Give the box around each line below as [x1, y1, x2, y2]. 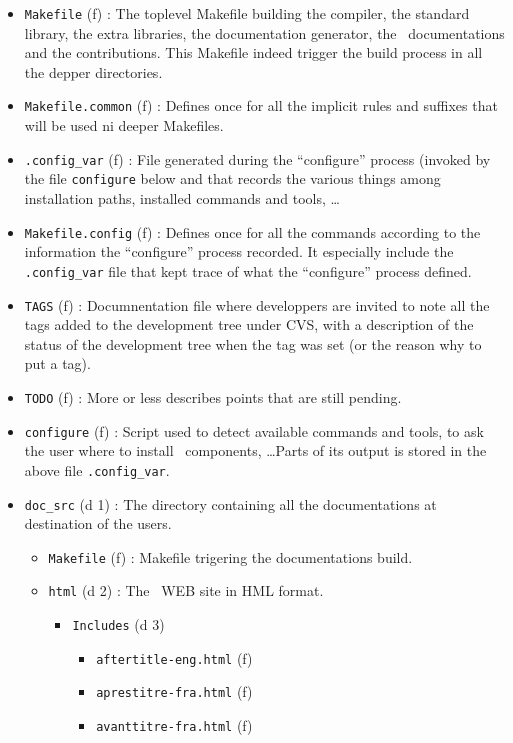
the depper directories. [24, 61, 163, 82]
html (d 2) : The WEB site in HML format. [48, 580, 324, 601]
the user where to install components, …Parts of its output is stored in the [24, 440, 487, 461]
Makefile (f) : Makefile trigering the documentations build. [48, 546, 413, 567]
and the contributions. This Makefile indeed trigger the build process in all [24, 42, 483, 63]
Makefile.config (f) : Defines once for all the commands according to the [24, 221, 481, 242]
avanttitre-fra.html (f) [96, 715, 253, 736]
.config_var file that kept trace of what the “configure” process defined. [24, 260, 472, 281]
